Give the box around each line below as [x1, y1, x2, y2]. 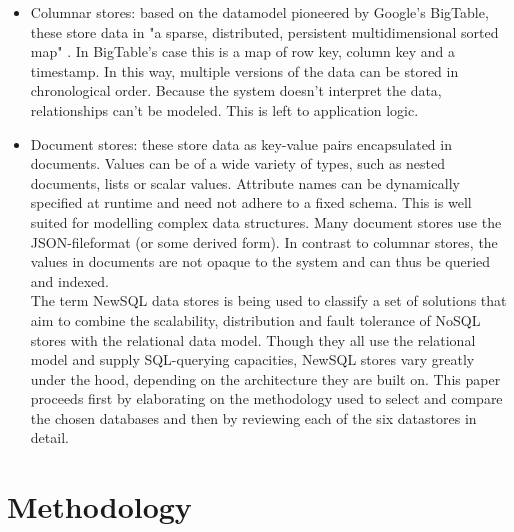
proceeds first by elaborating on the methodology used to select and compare [30, 388, 503, 409]
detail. [30, 427, 69, 448]
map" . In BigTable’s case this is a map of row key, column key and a [30, 41, 455, 62]
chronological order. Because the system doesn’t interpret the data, [30, 80, 442, 101]
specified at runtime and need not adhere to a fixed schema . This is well [30, 192, 472, 213]
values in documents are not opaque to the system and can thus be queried [30, 251, 491, 272]
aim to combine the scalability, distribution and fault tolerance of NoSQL [30, 309, 481, 330]
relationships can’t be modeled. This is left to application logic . [30, 99, 419, 120]
